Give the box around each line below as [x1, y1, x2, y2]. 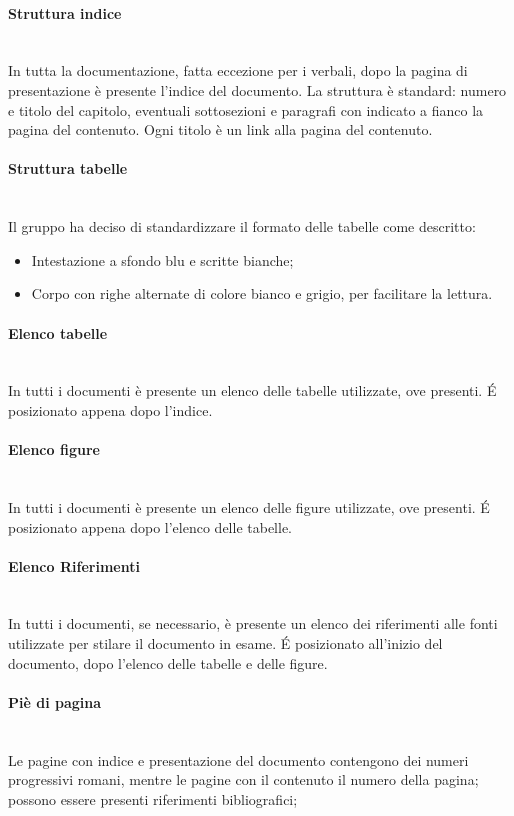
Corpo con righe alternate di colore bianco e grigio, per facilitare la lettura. [31, 283, 493, 304]
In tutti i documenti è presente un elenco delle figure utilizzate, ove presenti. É [8, 496, 490, 517]
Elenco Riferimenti [8, 555, 140, 576]
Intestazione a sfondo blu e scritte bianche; [31, 249, 294, 270]
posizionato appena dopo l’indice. [8, 399, 213, 420]
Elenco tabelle [8, 322, 108, 343]
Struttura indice [8, 2, 122, 23]
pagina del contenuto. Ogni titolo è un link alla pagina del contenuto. [8, 119, 433, 140]
